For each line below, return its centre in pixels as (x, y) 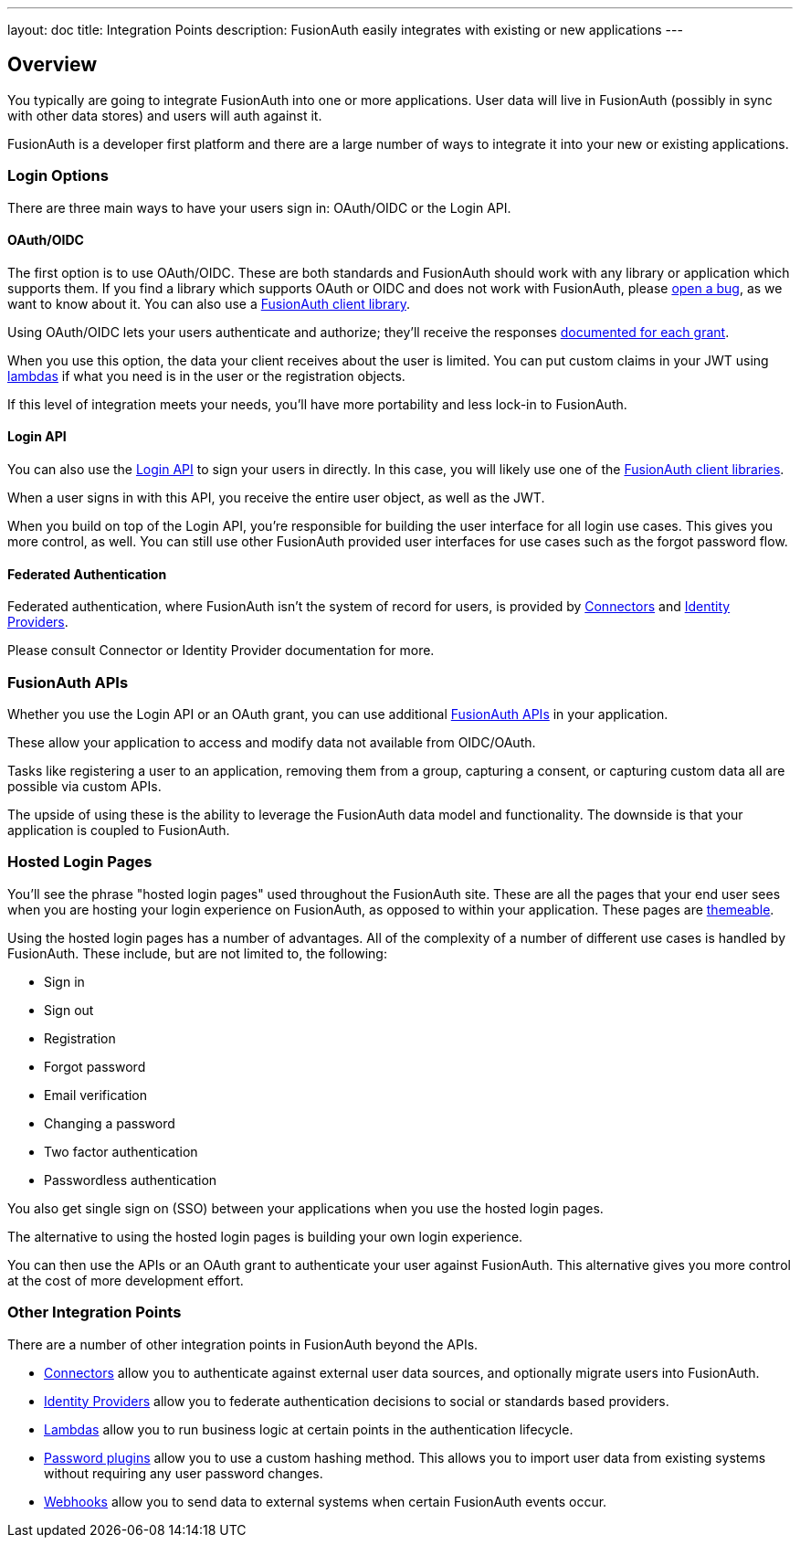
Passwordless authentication (131, 1180)
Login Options (58, 176)
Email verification (96, 1095)
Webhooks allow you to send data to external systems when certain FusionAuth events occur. (326, 1501)
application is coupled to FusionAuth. (119, 830)
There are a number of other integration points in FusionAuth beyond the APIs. (243, 1344)
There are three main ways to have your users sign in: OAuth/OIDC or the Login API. (259, 207)
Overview (53, 65)
